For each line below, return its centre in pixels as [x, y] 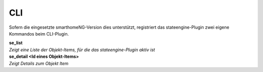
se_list [16, 43]
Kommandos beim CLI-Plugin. [39, 34]
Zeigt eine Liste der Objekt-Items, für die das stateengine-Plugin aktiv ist [82, 50]
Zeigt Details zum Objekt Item [39, 63]
